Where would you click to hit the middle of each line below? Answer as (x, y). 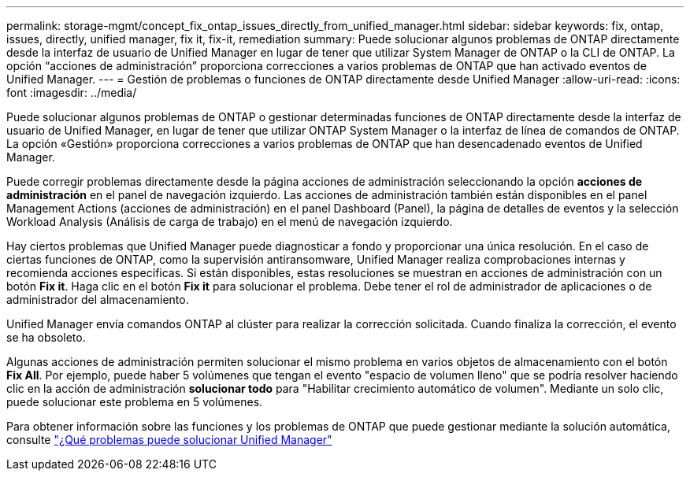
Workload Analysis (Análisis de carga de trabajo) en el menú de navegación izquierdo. (230, 222)
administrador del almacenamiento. (98, 300)
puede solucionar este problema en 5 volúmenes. (135, 402)
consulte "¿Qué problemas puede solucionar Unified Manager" (169, 440)
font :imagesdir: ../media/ (72, 92)
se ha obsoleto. (46, 337)
